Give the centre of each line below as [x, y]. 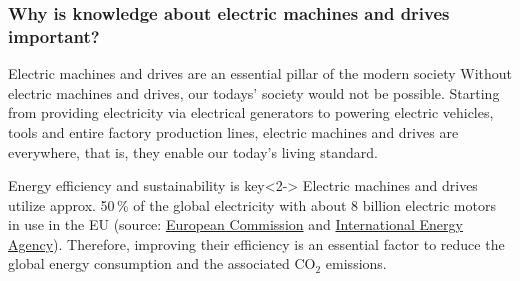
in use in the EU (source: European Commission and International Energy [235, 224]
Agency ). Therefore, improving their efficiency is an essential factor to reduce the [256, 243]
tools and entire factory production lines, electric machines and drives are [233, 131]
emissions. [356, 263]
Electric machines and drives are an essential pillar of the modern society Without [260, 73]
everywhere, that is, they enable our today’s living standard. [193, 151]
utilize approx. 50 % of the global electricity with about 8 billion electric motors [252, 204]
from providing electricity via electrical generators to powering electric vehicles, [251, 112]
